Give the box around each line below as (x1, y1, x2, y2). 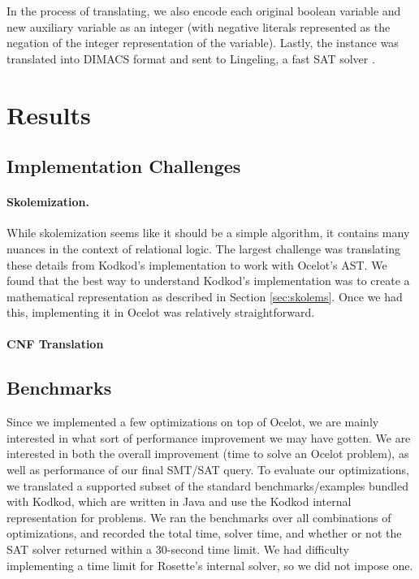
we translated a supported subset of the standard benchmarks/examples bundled (6, 477, 408, 494)
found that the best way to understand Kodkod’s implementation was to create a (6, 272, 410, 289)
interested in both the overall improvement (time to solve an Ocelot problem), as (6, 445, 409, 462)
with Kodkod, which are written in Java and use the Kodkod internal (6, 493, 352, 510)
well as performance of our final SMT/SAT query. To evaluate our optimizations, (6, 461, 409, 478)
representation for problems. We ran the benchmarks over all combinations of (6, 508, 391, 525)
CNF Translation (6, 335, 104, 352)
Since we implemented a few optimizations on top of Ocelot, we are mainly (6, 413, 379, 430)
